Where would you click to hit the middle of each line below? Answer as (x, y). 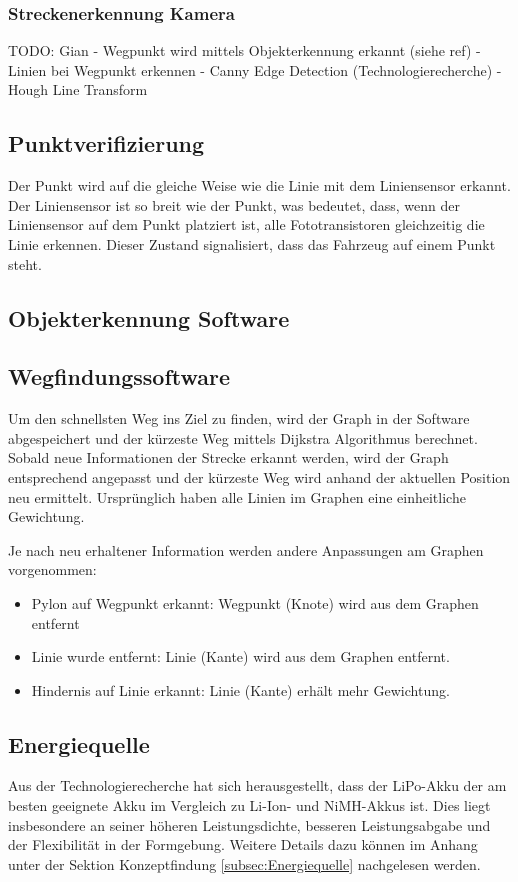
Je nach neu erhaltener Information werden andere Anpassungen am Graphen (246, 549)
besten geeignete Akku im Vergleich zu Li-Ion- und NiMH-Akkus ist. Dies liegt (249, 805)
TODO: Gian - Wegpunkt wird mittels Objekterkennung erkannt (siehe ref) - (244, 50)
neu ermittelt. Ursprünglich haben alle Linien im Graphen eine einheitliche (237, 496)
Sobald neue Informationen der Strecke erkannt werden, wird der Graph (228, 457)
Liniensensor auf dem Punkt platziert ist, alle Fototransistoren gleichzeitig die (246, 224)
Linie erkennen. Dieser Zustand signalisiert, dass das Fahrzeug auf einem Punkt (252, 243)
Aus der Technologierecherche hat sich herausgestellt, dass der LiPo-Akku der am (257, 785)
